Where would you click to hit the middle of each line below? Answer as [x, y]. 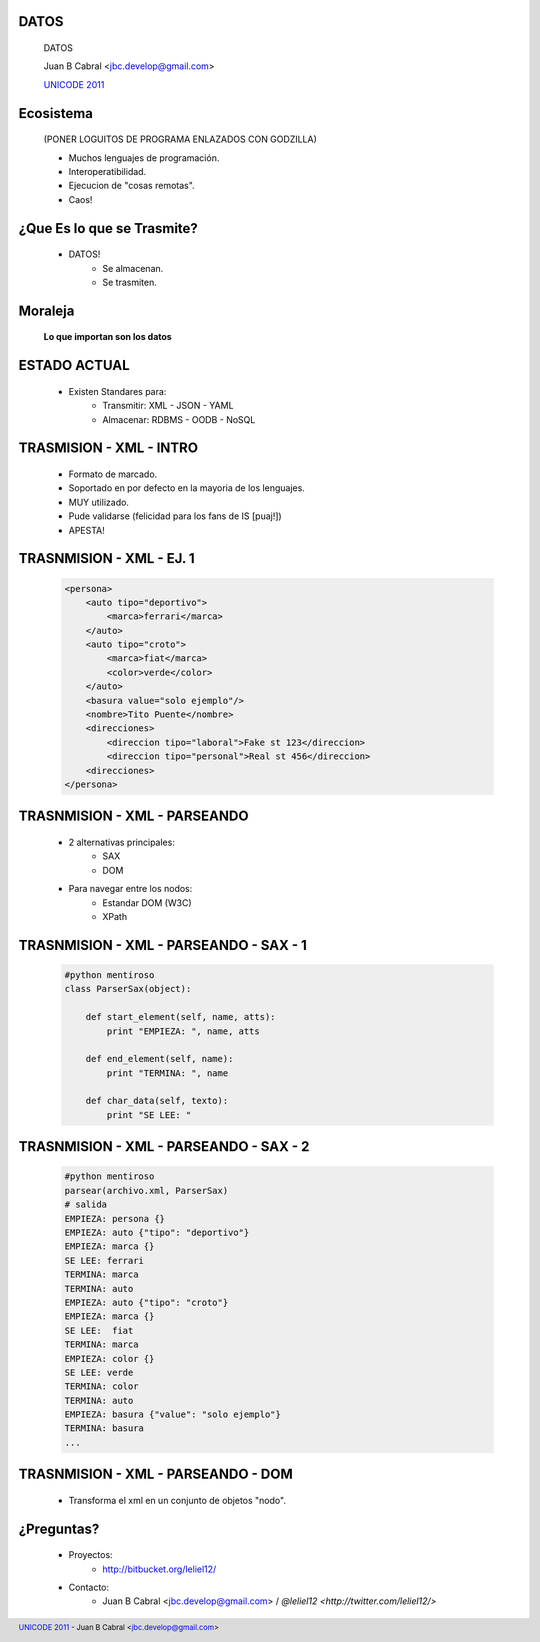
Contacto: [89, 1587]
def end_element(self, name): [159, 1059]
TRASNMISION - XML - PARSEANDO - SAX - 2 [164, 1146]
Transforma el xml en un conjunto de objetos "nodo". [177, 1500]
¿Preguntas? [59, 1528]
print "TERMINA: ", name [167, 1073]
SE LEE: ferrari [104, 1260]
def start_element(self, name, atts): [180, 1017]
